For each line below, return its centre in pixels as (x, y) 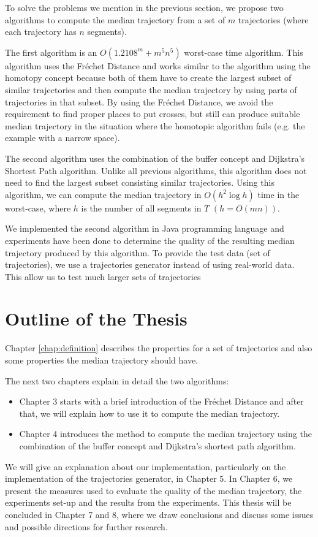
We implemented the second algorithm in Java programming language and (145, 228)
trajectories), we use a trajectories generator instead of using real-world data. (150, 265)
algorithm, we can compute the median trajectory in (103, 194)
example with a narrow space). (62, 138)
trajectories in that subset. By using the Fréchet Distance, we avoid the (139, 101)
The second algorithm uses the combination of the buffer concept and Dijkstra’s (155, 158)
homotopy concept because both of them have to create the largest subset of (148, 78)
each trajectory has (41, 32)
